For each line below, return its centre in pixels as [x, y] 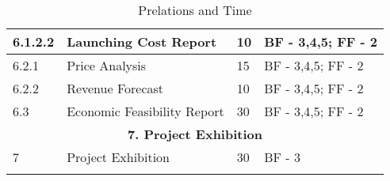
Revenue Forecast [115, 88]
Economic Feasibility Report [145, 111]
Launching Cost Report [142, 41]
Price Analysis [107, 65]
